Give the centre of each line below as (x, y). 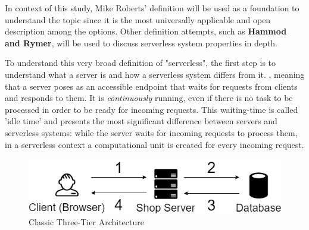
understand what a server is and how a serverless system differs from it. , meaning (155, 74)
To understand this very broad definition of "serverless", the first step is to (141, 63)
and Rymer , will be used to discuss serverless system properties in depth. (141, 42)
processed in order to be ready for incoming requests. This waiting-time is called (152, 109)
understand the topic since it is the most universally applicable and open (138, 19)
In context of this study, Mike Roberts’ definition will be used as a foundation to (152, 8)
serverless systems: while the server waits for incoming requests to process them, (151, 132)
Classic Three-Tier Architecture (86, 221)
